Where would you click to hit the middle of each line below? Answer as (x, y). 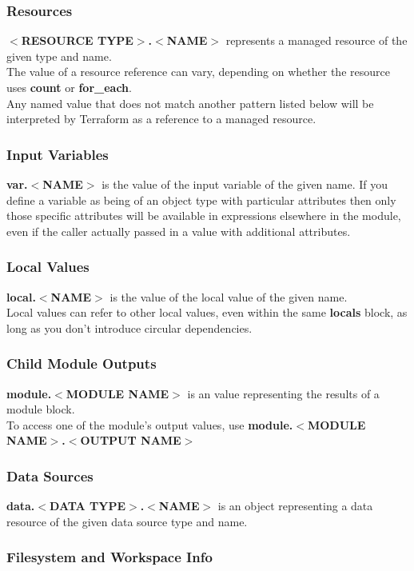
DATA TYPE (88, 506)
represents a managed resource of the (316, 40)
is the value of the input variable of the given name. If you (245, 184)
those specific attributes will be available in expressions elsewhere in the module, (204, 216)
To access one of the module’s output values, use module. (150, 424)
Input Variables (58, 154)
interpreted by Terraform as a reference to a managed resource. (161, 119)
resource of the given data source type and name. (127, 521)
